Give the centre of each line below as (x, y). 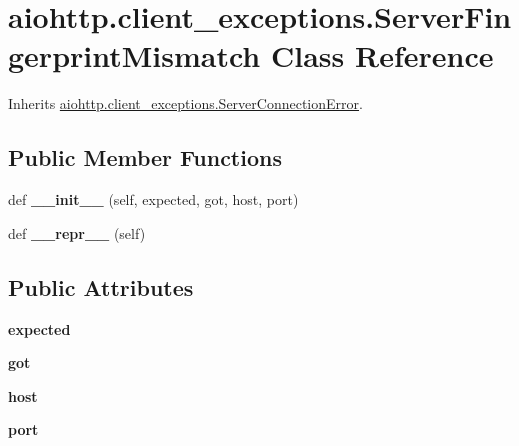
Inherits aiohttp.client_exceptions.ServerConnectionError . (185, 103)
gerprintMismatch (134, 55)
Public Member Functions (145, 157)
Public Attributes (101, 286)
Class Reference (382, 55)
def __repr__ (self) (77, 232)
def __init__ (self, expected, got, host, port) (153, 199)
